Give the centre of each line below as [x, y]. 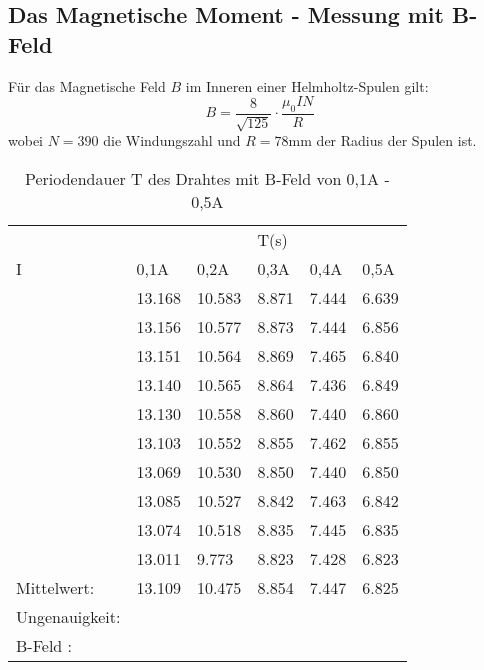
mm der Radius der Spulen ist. [382, 140]
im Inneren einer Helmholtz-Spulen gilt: [307, 85]
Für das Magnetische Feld [87, 85]
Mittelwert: [55, 587]
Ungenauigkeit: [68, 616]
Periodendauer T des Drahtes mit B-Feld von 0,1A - [207, 178]
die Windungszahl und [172, 140]
